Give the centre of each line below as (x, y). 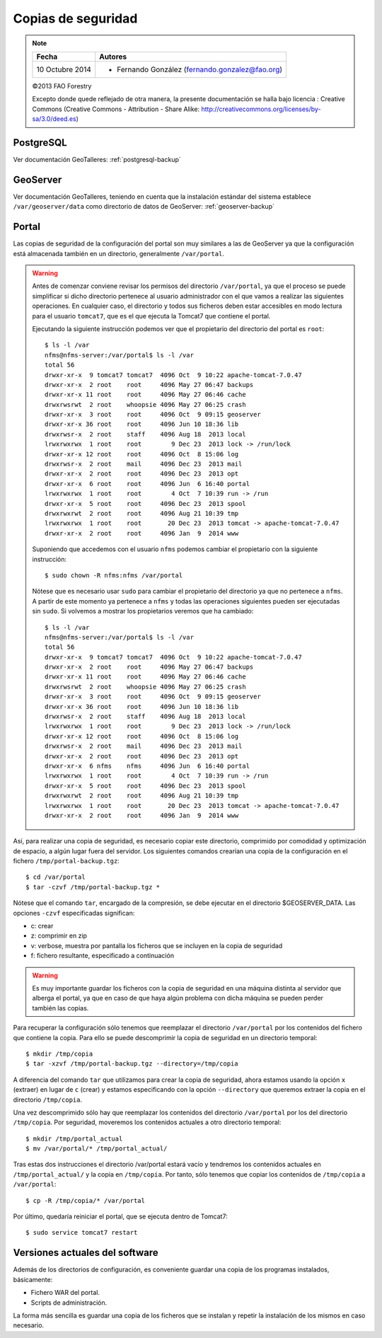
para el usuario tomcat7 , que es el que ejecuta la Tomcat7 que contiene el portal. (151, 316)
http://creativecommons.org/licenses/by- (261, 109)
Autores (113, 57)
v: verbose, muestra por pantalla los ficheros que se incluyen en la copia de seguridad (157, 945)
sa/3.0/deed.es (54, 119)
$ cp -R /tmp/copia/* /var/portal (85, 1200)
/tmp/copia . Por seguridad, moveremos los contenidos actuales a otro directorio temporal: (147, 1122)
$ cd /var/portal (56, 877)
